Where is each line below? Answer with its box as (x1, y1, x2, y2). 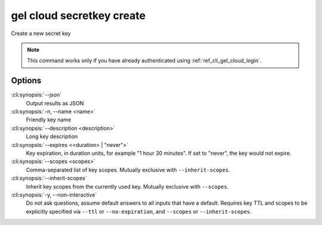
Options (11, 76, 42, 86)
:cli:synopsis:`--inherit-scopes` (11, 174, 88, 182)
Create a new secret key (11, 30, 71, 37)
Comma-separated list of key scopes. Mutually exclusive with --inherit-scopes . (26, 166, 231, 173)
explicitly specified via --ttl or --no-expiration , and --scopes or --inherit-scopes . (26, 208, 252, 215)
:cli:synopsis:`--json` (11, 91, 62, 98)
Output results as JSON (26, 99, 84, 107)
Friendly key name (26, 116, 72, 123)
